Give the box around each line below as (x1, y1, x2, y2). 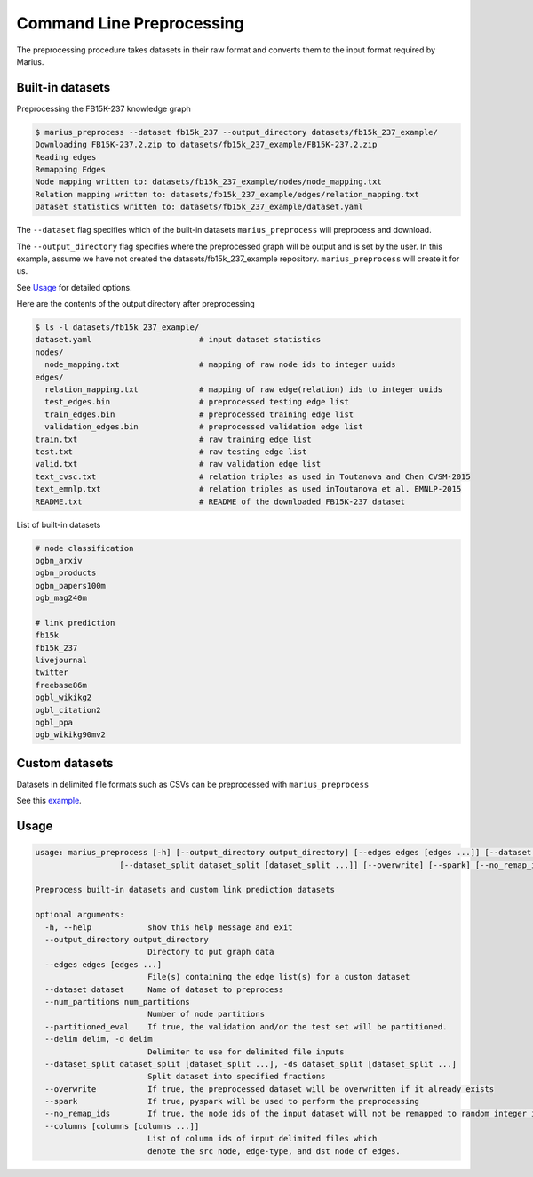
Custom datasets (16, 756, 114, 771)
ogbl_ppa (35, 717, 74, 727)
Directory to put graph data (147, 947, 274, 957)
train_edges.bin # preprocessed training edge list (44, 409, 354, 420)
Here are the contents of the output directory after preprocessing (16, 299, 255, 309)
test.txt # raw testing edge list (35, 447, 307, 457)
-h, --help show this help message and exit (44, 922, 293, 933)
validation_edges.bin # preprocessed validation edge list (44, 422, 363, 432)
